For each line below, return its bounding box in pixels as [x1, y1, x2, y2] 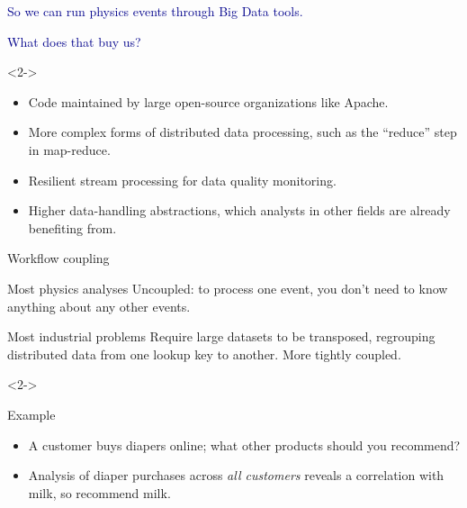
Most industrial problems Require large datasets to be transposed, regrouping [7, 327, 436, 346]
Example [7, 404, 56, 423]
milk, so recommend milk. [28, 483, 171, 502]
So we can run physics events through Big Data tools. [7, 2, 303, 20]
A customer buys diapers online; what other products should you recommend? [28, 435, 461, 454]
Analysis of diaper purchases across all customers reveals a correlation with [28, 466, 445, 485]
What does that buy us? [7, 32, 141, 50]
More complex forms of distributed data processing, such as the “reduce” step [28, 122, 457, 141]
